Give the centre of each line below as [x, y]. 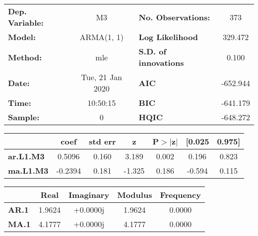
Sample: [24, 117]
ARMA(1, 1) [102, 37]
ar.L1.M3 [26, 156]
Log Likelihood [168, 37]
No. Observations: [174, 17]
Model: [22, 37]
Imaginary [89, 195]
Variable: [26, 23]
